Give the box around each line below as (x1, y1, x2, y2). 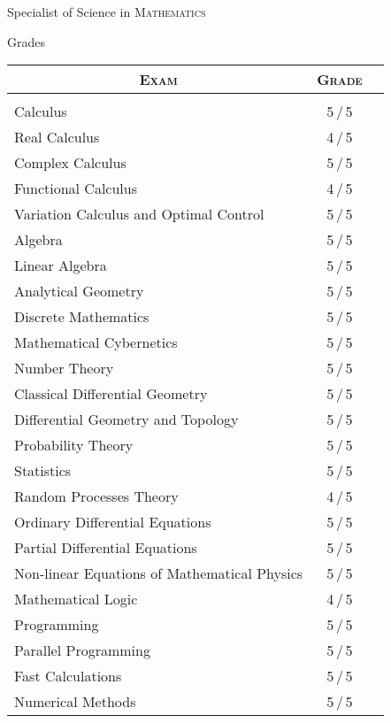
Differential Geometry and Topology (14, 409, 239, 430)
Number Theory (14, 358, 114, 379)
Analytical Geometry (14, 281, 144, 302)
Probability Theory (14, 435, 134, 456)
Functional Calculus (14, 178, 138, 199)
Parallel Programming (14, 640, 150, 661)
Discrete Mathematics (14, 306, 149, 327)
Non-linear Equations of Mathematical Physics (14, 563, 303, 584)
